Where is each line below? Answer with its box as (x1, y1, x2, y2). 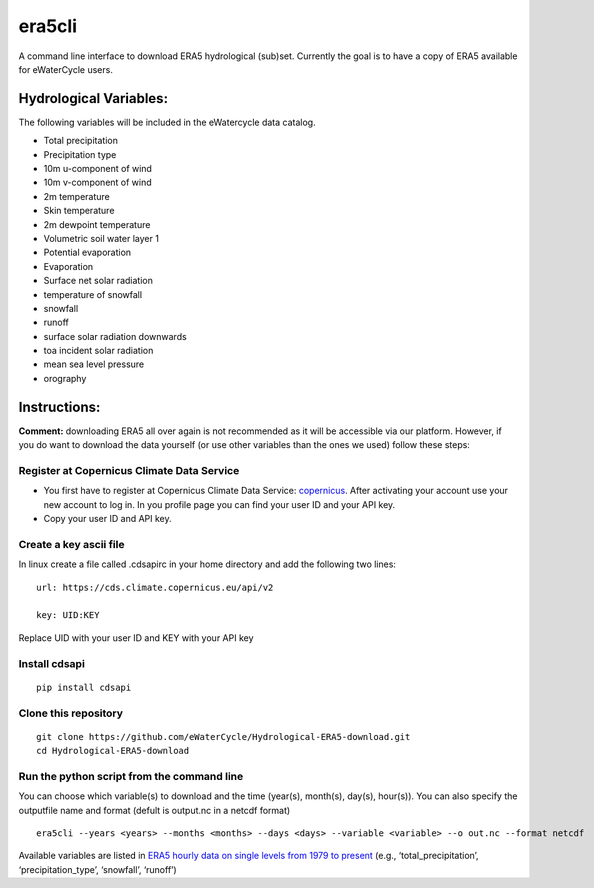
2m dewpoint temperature (43, 218, 151, 230)
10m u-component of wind (43, 163, 152, 175)
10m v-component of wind (43, 176, 152, 189)
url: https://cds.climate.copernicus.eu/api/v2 (36, 581, 274, 593)
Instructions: (18, 398, 101, 415)
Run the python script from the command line (18, 769, 244, 783)
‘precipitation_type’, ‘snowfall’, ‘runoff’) (18, 863, 177, 875)
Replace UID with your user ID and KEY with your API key (18, 631, 254, 644)
